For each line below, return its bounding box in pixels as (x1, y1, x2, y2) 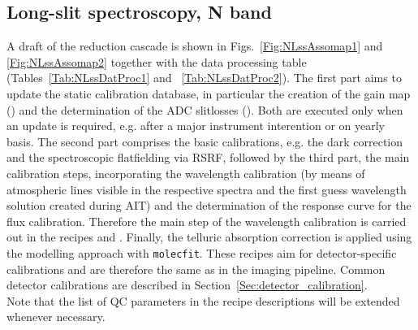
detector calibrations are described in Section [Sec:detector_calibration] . (6, 276, 368, 293)
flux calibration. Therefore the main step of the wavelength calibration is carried (6, 212, 407, 229)
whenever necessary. (6, 308, 106, 325)
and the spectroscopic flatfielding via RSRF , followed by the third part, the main (6, 149, 410, 166)
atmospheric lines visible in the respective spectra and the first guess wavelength (6, 180, 407, 198)
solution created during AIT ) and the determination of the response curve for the (6, 197, 412, 214)
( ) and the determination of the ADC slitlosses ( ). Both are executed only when (6, 101, 403, 118)
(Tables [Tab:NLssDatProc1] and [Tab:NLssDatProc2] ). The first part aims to (6, 69, 402, 86)
